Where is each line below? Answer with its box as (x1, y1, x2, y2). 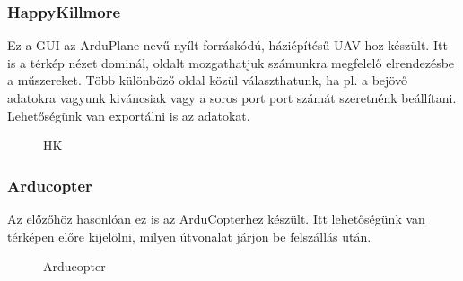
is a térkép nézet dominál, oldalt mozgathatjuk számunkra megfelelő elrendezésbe (7, 53, 455, 72)
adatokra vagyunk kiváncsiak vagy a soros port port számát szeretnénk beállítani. (7, 89, 457, 106)
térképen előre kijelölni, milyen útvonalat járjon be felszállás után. (7, 226, 371, 245)
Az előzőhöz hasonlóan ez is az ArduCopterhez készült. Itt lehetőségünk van (7, 209, 425, 227)
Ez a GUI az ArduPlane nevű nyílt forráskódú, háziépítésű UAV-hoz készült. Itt (7, 36, 448, 55)
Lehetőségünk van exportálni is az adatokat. (7, 106, 250, 124)
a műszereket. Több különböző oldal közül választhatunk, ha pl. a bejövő (7, 71, 407, 89)
